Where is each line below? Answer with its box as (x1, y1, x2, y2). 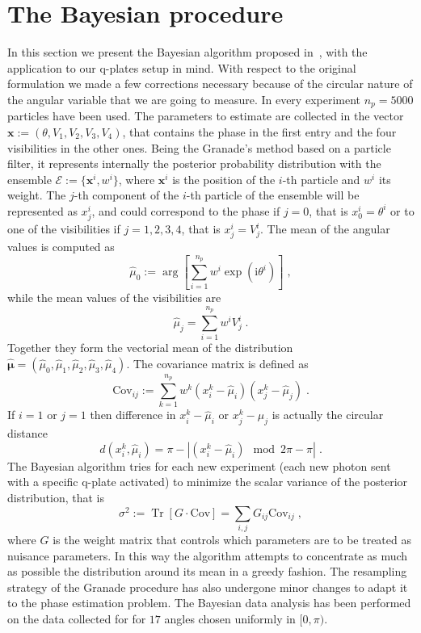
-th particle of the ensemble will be (186, 187, 360, 203)
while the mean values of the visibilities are (7, 289, 221, 306)
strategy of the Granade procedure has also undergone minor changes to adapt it (7, 578, 408, 595)
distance (7, 425, 48, 442)
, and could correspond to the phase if (91, 202, 280, 219)
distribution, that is (7, 489, 105, 506)
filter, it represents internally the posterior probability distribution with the (7, 155, 381, 172)
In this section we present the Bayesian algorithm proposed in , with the (7, 44, 368, 61)
